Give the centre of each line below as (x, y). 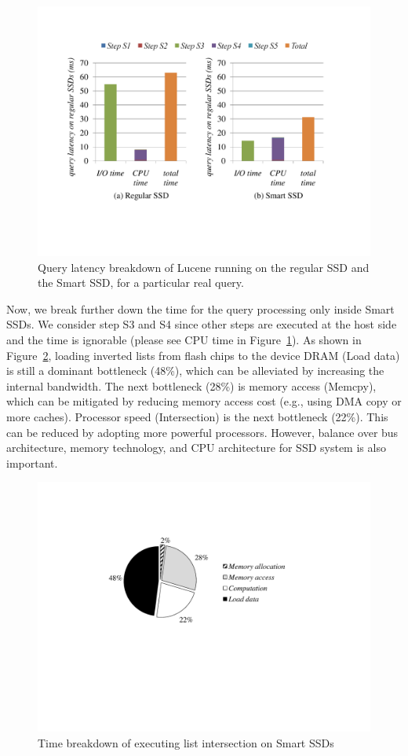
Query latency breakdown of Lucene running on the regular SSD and (204, 267)
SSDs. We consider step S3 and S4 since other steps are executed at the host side (202, 324)
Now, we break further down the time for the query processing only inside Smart (200, 308)
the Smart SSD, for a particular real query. (141, 283)
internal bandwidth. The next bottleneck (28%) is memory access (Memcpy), (191, 385)
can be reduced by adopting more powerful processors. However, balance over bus (202, 432)
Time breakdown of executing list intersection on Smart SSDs (186, 742)
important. (32, 462)
